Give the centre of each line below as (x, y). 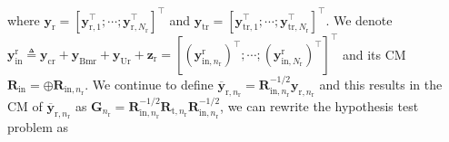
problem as (38, 127)
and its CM (374, 53)
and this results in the (381, 84)
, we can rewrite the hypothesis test (319, 105)
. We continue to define (149, 84)
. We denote (359, 19)
